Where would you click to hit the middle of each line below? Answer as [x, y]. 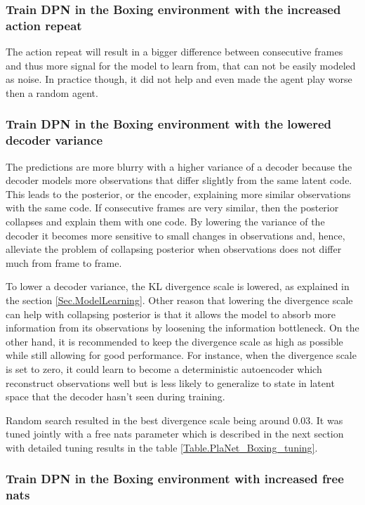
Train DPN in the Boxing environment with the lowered [168, 124]
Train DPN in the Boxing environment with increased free [175, 479]
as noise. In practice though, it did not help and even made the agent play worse [179, 79]
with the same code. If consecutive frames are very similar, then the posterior [172, 208]
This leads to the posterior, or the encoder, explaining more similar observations [178, 194]
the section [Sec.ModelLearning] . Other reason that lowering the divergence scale [179, 300]
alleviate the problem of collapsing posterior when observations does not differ [174, 249]
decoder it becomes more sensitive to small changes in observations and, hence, [175, 235]
